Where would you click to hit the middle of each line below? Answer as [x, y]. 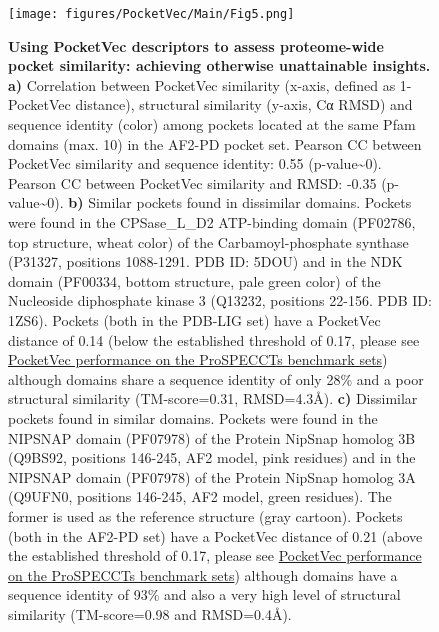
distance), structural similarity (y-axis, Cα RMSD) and [244, 104]
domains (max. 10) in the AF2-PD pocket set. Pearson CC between [215, 143]
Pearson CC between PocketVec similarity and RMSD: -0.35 [192, 182]
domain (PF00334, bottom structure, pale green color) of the [194, 280]
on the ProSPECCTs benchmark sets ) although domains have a [203, 574]
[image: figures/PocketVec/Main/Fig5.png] [151, 14]
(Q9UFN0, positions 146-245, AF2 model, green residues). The [200, 496]
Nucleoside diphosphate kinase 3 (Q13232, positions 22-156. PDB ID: [220, 300]
